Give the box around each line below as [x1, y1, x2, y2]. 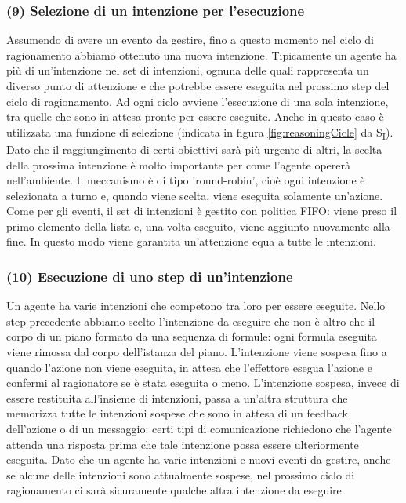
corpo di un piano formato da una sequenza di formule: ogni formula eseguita [6, 328, 377, 344]
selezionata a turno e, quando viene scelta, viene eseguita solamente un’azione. [6, 187, 383, 203]
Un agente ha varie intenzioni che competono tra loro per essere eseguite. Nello [6, 297, 386, 314]
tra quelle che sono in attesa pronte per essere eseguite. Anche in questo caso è [6, 108, 384, 125]
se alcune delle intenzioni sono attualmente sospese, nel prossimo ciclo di [6, 466, 355, 483]
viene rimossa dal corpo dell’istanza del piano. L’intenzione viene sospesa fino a [6, 344, 387, 360]
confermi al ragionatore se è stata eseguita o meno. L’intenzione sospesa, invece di [6, 374, 400, 391]
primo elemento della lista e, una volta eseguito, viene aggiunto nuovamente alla [6, 217, 390, 234]
